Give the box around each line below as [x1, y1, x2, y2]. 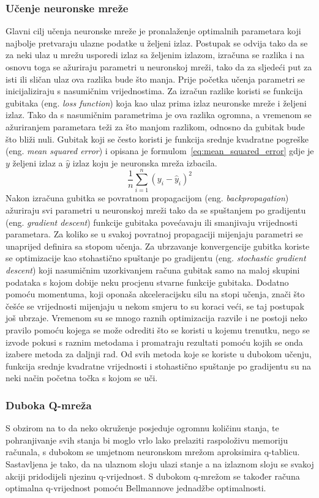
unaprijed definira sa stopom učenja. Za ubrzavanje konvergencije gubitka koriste [6, 239, 310, 252]
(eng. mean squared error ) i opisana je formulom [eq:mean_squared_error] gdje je [6, 144, 314, 157]
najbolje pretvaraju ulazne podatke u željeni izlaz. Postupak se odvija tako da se [6, 36, 308, 49]
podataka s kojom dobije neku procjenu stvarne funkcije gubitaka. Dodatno [6, 275, 289, 288]
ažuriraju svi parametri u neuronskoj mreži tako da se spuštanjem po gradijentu [6, 204, 306, 217]
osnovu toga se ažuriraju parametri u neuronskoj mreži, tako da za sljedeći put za [6, 61, 312, 73]
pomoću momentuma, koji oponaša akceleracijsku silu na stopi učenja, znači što [6, 288, 305, 300]
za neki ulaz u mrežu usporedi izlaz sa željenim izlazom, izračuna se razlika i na [6, 48, 304, 61]
